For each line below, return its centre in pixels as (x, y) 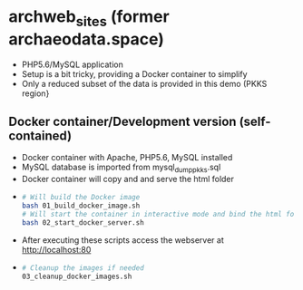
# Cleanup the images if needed (83, 268)
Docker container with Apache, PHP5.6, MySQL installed (127, 158)
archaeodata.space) (87, 39)
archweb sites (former (89, 18)
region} (35, 93)
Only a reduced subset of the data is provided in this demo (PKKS (144, 83)
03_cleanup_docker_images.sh (77, 276)
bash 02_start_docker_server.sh (83, 222)
